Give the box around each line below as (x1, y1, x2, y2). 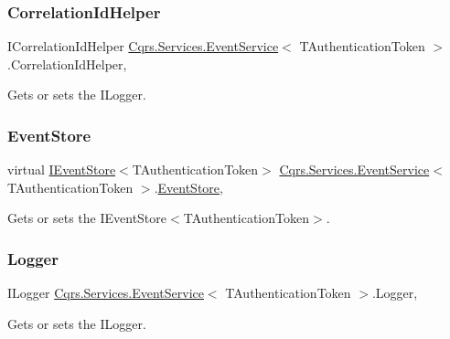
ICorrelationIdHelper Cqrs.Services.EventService (7, 37, 279, 56)
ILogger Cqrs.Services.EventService (7, 283, 204, 302)
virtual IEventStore (7, 160, 116, 179)
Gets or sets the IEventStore (7, 208, 167, 228)
